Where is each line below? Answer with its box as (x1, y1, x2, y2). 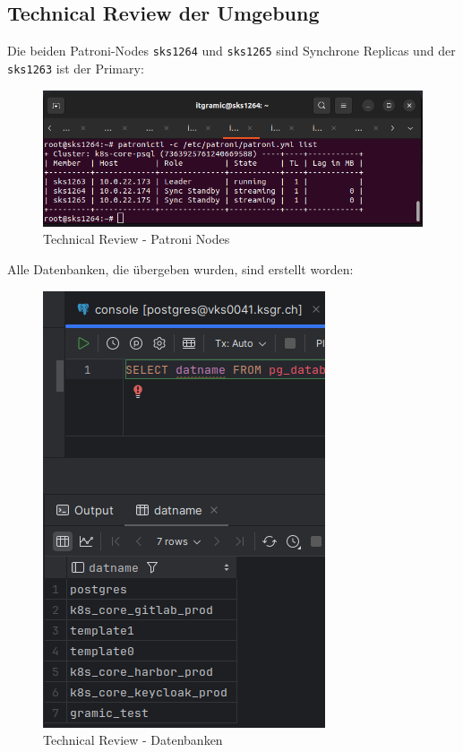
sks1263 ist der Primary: (7, 58, 144, 77)
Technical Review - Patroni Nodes (43, 229, 230, 248)
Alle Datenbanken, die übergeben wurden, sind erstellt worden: (7, 259, 354, 278)
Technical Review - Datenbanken (43, 730, 223, 749)
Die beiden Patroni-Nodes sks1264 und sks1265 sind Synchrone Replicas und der (7, 41, 456, 60)
